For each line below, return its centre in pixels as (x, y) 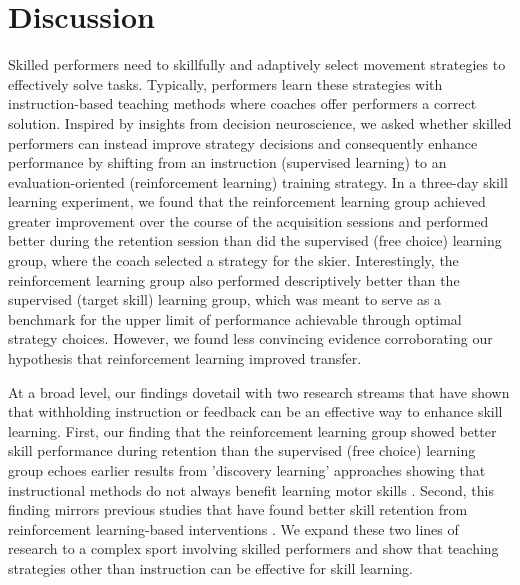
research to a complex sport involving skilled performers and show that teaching (253, 548)
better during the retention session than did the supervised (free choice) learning (255, 240)
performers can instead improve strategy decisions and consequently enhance (243, 142)
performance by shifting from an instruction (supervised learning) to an (227, 162)
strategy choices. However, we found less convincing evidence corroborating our (250, 338)
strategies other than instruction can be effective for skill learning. (210, 567)
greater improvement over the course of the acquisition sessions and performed (248, 220)
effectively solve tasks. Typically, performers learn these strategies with (225, 83)
